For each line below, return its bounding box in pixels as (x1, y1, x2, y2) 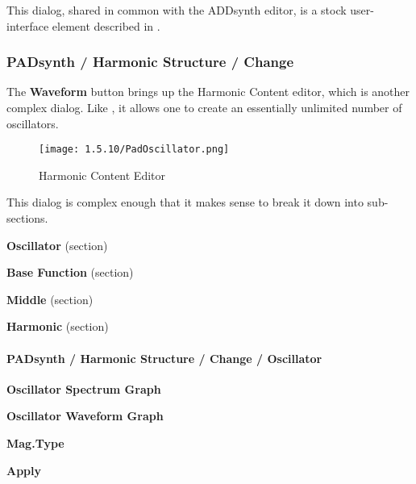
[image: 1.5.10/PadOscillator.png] (39, 144, 230, 156)
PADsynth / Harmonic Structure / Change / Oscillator (6, 349, 322, 366)
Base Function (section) (6, 264, 134, 281)
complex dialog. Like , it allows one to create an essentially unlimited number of (6, 99, 402, 115)
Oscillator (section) (6, 236, 108, 253)
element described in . (52, 17, 160, 34)
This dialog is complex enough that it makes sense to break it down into (6, 194, 364, 211)
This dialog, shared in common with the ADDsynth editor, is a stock (6, 2, 347, 18)
